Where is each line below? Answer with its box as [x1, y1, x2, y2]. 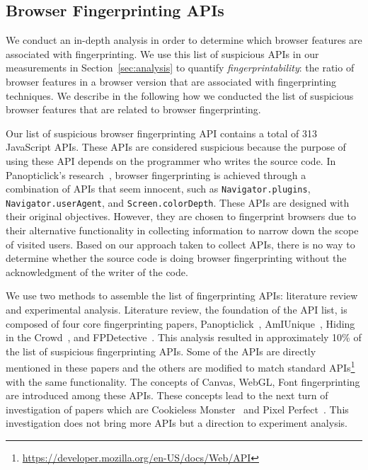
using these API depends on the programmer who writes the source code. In [6, 153, 336, 168]
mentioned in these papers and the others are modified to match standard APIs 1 [6, 358, 355, 375]
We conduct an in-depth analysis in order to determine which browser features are [6, 33, 362, 47]
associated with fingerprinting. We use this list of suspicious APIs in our [6, 46, 319, 61]
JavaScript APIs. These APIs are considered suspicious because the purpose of [6, 139, 346, 154]
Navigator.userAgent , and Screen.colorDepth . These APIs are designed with [6, 195, 350, 210]
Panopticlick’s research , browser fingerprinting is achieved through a [6, 167, 306, 182]
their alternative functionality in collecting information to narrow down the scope [6, 223, 359, 238]
